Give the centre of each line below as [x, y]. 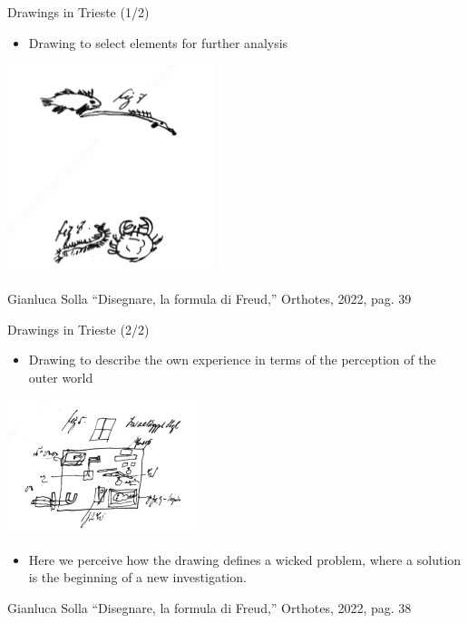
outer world [61, 377]
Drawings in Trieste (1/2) [78, 12]
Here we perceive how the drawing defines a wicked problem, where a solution [245, 559]
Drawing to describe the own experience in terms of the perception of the [232, 360]
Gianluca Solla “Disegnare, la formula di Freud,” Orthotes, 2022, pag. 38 [210, 608]
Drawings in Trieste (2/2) [78, 329]
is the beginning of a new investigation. [137, 577]
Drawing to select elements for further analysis [158, 42]
